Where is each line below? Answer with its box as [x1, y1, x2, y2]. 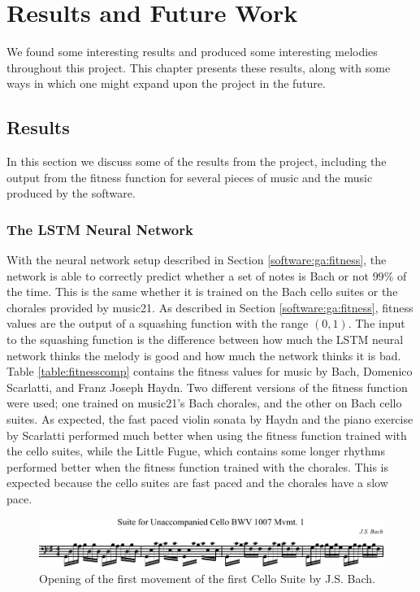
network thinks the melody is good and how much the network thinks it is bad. [6, 346, 401, 363]
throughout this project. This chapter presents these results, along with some [6, 59, 391, 76]
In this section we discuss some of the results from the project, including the [6, 153, 387, 170]
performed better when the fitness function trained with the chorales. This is [6, 458, 388, 475]
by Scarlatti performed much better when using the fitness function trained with [6, 426, 407, 443]
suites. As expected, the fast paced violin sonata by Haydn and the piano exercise [6, 411, 414, 428]
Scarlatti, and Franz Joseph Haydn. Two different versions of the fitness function [6, 378, 408, 395]
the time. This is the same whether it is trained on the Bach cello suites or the [6, 283, 398, 300]
